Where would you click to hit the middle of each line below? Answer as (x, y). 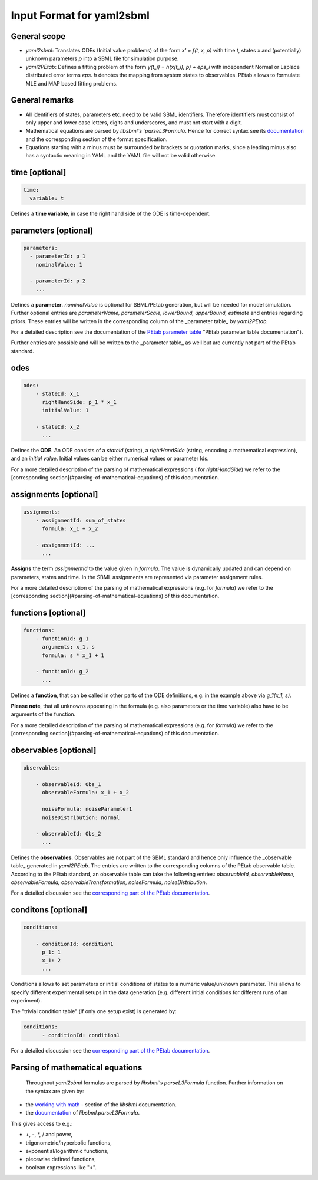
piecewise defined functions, (61, 1159)
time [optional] (39, 172)
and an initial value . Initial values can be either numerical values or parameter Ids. (110, 458)
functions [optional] (48, 613)
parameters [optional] (52, 230)
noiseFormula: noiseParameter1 (87, 809)
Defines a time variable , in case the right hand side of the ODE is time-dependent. (111, 213)
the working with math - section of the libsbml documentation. (101, 1104)
